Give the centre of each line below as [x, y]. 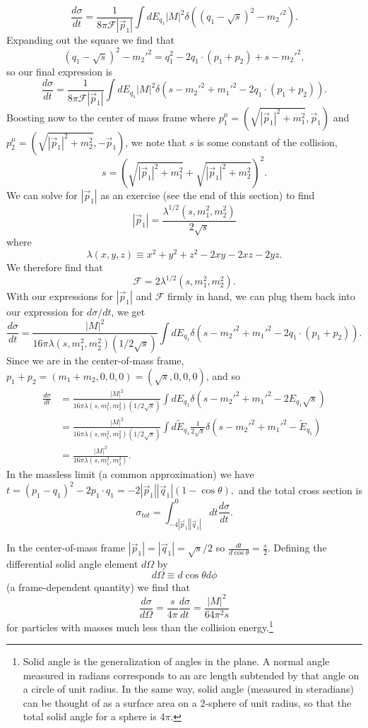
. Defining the [297, 548]
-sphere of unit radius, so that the [278, 702]
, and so [223, 375]
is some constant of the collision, [267, 142]
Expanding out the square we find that [90, 40]
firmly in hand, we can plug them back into [261, 296]
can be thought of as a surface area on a [110, 702]
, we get [128, 312]
